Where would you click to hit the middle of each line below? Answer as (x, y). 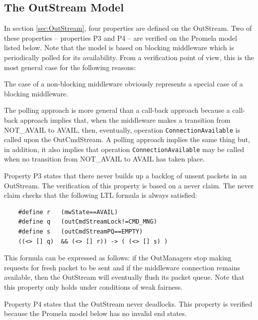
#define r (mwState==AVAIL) (68, 212)
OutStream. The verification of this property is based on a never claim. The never (129, 185)
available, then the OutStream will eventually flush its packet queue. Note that (124, 277)
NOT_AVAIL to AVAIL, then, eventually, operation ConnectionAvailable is (122, 129)
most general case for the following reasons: (70, 67)
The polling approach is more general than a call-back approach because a (117, 110)
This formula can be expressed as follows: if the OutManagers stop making (118, 258)
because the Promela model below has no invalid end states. (95, 313)
